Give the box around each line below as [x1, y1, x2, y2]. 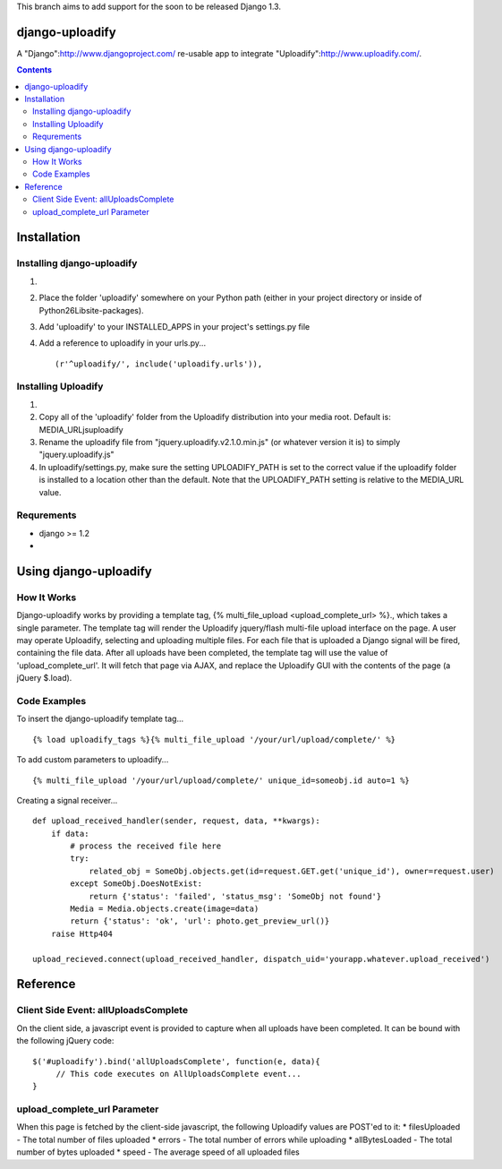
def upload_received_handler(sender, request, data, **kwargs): [32, 816, 321, 826]
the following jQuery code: [16, 1036, 115, 1046]
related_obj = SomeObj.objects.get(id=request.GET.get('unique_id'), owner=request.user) [89, 865, 496, 876]
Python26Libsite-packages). [38, 305, 144, 315]
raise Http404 [50, 928, 114, 939]
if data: [50, 829, 89, 838]
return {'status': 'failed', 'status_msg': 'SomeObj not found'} [89, 891, 382, 901]
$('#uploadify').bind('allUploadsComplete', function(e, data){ [32, 1056, 321, 1066]
